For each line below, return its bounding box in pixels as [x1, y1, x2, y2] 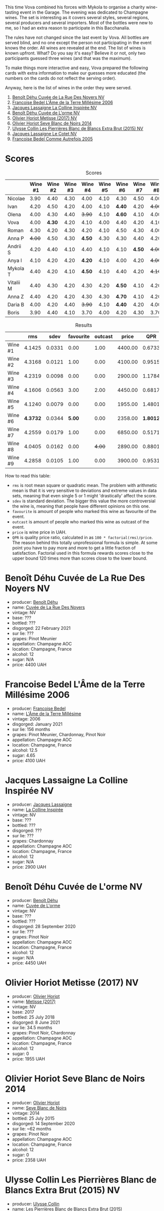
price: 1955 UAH [12, 1056, 45, 1061]
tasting [5, 9, 19, 15]
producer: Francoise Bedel [12, 705, 66, 711]
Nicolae [7, 195, 25, 202]
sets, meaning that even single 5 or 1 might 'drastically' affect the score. [12, 492, 157, 498]
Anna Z [7, 293, 24, 300]
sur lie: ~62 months [12, 1126, 52, 1132]
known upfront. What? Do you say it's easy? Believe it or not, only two [5, 50, 145, 56]
